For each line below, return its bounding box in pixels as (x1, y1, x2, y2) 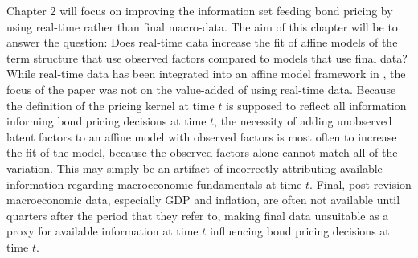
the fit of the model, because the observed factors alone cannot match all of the (6, 144, 398, 161)
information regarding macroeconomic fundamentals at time (6, 175, 302, 192)
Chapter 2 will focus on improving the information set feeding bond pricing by (6, 2, 393, 18)
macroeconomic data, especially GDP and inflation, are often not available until (6, 191, 400, 208)
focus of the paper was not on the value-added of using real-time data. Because (6, 80, 396, 97)
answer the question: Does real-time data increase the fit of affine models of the (6, 34, 398, 51)
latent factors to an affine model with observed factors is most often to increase (6, 128, 397, 145)
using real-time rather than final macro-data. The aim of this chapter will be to (6, 18, 398, 35)
